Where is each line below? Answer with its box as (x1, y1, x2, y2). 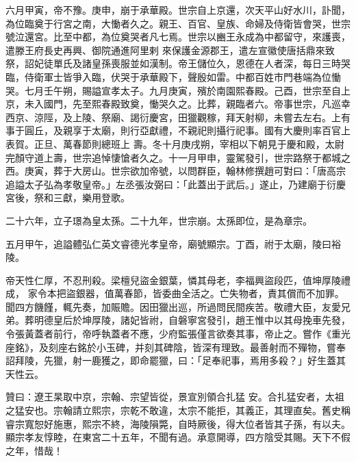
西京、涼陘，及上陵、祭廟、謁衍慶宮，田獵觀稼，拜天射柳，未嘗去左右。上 (5, 110, 341, 124)
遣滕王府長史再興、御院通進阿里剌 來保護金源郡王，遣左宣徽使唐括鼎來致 (5, 42, 335, 57)
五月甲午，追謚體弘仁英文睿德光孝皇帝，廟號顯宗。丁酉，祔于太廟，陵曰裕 (5, 236, 341, 251)
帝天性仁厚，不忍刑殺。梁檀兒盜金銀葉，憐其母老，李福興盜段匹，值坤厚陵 (5, 272, 341, 287)
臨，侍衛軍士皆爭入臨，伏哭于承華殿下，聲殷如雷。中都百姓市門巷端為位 (5, 69, 331, 84)
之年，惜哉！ (5, 443, 63, 457)
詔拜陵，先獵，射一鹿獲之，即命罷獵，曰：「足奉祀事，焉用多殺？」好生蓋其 (5, 353, 346, 368)
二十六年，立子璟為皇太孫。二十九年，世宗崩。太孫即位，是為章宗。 (5, 213, 312, 227)
